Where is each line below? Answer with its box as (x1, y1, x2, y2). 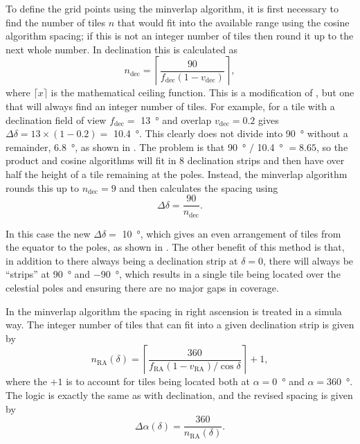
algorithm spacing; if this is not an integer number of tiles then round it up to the (6, 28, 354, 43)
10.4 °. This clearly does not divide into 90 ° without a (113, 126, 348, 141)
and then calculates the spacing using (119, 180, 278, 195)
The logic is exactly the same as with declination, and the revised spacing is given (6, 387, 353, 402)
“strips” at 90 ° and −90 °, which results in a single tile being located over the (6, 267, 341, 281)
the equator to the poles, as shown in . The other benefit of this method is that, (6, 240, 345, 254)
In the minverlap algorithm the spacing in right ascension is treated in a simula (6, 303, 342, 318)
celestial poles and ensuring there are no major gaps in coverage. (6, 281, 279, 295)
